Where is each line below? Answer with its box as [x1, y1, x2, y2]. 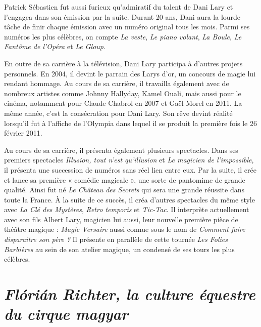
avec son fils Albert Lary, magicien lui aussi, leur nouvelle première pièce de [4, 214, 238, 224]
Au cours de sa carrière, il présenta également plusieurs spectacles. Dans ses [4, 144, 238, 155]
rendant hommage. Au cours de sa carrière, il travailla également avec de [4, 78, 229, 89]
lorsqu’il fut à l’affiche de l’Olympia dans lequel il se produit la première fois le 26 [4, 117, 257, 128]
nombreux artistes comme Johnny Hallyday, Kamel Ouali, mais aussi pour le [4, 88, 241, 98]
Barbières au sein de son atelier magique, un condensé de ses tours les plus [4, 243, 235, 254]
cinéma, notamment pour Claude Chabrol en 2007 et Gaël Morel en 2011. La [4, 98, 242, 108]
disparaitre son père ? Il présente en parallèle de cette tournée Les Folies [4, 234, 228, 244]
